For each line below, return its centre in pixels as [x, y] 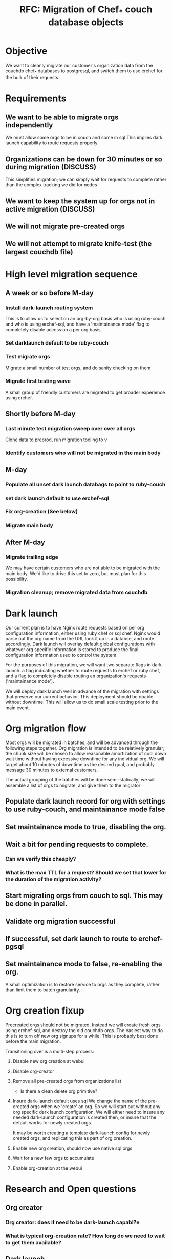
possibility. [17, 579]
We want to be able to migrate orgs [62, 117]
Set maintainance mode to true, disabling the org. [86, 827]
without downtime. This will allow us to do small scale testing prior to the [82, 702]
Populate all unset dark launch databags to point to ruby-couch [85, 484]
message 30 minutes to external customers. [52, 770]
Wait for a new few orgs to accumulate [53, 1158]
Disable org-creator [34, 1071]
